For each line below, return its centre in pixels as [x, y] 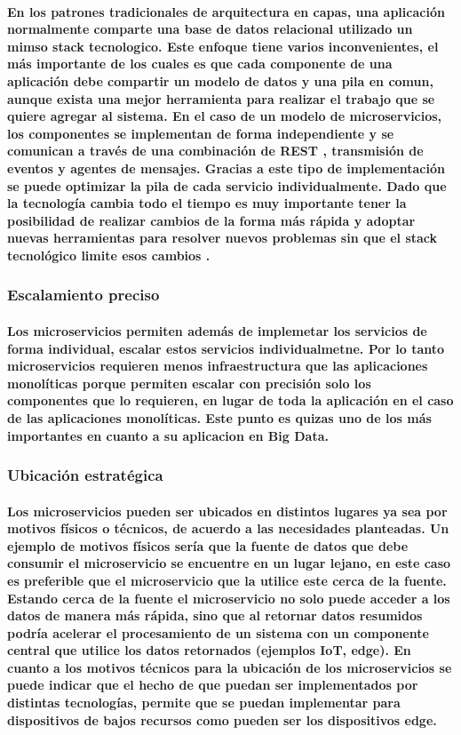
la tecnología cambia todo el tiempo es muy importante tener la [207, 203]
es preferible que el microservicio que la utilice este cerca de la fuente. [227, 580]
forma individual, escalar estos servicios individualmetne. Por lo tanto [226, 348]
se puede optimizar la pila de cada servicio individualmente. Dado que [227, 185]
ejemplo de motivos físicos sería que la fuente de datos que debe [208, 545]
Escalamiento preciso [83, 295]
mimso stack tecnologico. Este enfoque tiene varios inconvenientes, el [223, 46]
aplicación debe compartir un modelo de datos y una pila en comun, [220, 80]
